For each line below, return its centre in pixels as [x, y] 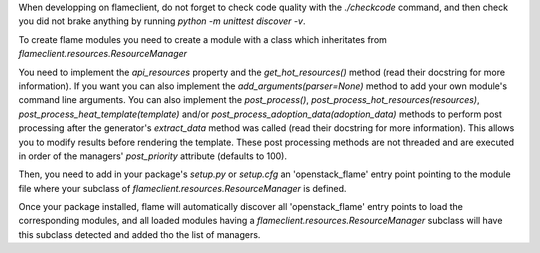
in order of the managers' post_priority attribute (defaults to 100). [152, 156]
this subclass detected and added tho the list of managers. [139, 234]
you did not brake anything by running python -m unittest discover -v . [162, 21]
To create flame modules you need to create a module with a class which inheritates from [202, 39]
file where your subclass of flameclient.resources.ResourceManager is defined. [182, 188]
